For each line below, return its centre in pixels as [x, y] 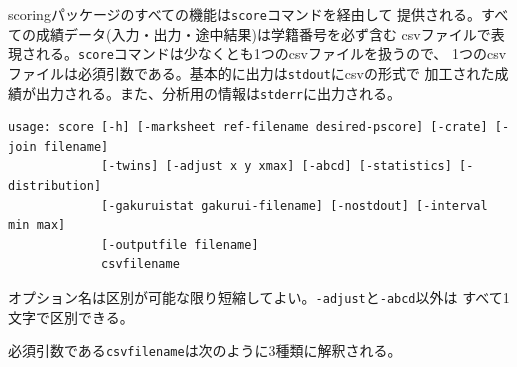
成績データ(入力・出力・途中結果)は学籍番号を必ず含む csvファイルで [263, 33]
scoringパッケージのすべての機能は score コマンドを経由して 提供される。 [245, 14]
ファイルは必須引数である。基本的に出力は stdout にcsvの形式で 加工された [251, 72]
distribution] [55, 186]
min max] [37, 225]
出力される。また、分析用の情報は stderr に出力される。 [218, 92]
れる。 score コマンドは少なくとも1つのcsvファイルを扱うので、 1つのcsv [271, 53]
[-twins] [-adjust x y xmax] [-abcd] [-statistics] [276, 166]
